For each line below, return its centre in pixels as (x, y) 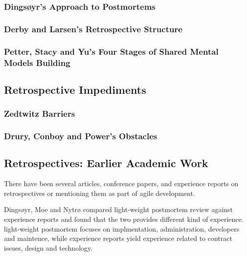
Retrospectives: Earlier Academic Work (106, 163)
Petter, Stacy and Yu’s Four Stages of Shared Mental (111, 51)
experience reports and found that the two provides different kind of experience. (124, 219)
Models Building (37, 62)
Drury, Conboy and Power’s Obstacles (81, 136)
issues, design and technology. (48, 247)
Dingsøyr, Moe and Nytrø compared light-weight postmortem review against (119, 209)
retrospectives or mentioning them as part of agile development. (100, 193)
